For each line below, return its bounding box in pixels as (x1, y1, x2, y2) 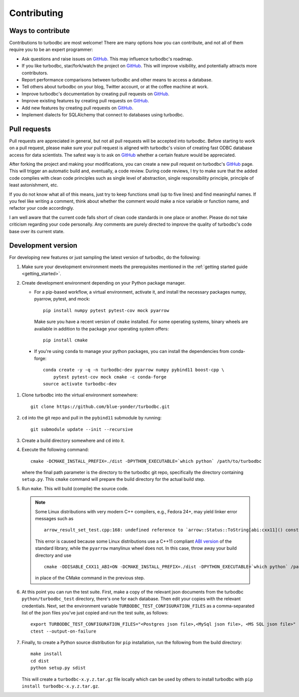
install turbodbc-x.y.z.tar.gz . (21, 683, 100, 689)
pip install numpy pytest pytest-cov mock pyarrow (43, 308, 169, 313)
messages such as (35, 516, 74, 522)
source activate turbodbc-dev (43, 381, 117, 386)
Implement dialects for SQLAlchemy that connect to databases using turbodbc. (21, 111, 184, 117)
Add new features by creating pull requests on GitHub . (21, 105, 134, 111)
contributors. (21, 70, 48, 76)
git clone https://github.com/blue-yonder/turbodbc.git (30, 403, 170, 409)
